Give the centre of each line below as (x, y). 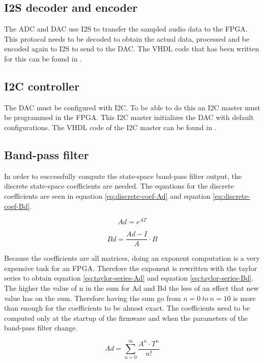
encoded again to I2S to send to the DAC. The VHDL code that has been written (132, 49)
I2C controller (42, 86)
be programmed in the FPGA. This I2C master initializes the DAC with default (129, 117)
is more (244, 298)
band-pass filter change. (41, 328)
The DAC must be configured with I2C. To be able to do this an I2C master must (132, 107)
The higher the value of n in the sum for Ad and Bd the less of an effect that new (131, 288)
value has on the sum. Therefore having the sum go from (93, 298)
